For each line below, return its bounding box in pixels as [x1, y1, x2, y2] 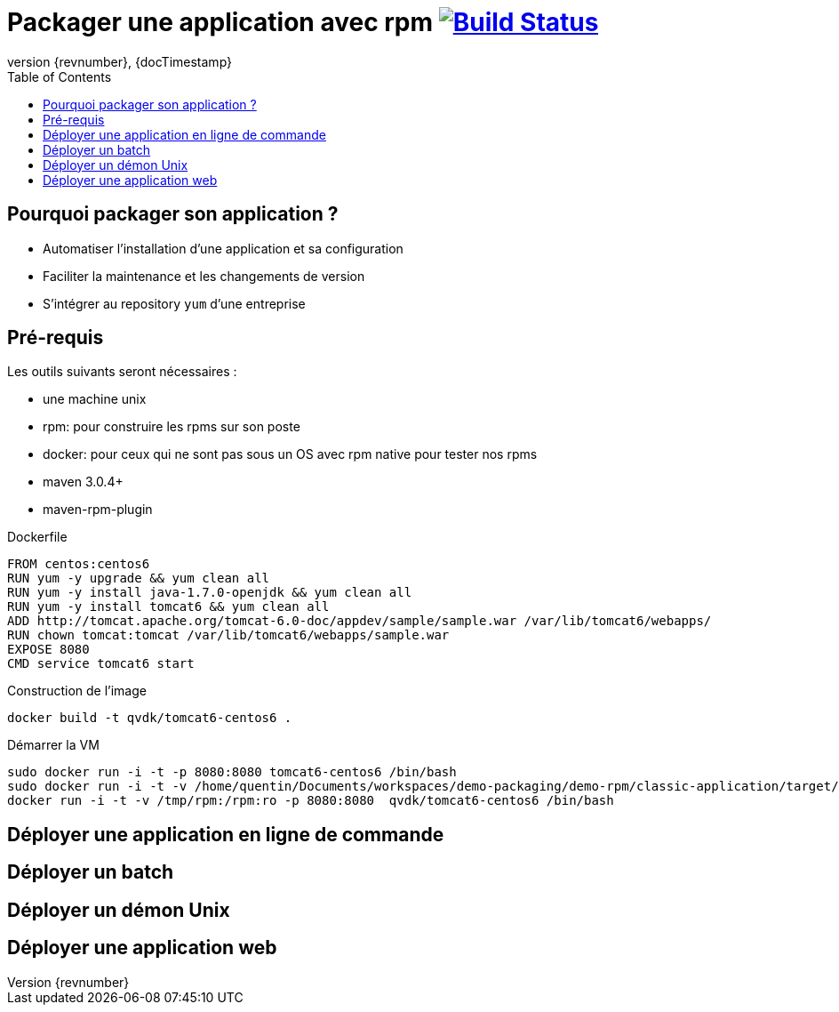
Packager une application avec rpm [7, 7, 434, 37]
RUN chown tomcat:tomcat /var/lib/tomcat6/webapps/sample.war [7, 628, 450, 643]
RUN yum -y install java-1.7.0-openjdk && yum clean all [7, 585, 412, 600]
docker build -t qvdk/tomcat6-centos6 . [7, 711, 292, 726]
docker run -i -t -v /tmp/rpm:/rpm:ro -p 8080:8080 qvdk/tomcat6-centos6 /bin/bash [7, 793, 614, 808]
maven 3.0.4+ [43, 474, 124, 490]
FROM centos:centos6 [7, 557, 150, 572]
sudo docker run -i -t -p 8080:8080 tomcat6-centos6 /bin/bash [7, 765, 457, 780]
